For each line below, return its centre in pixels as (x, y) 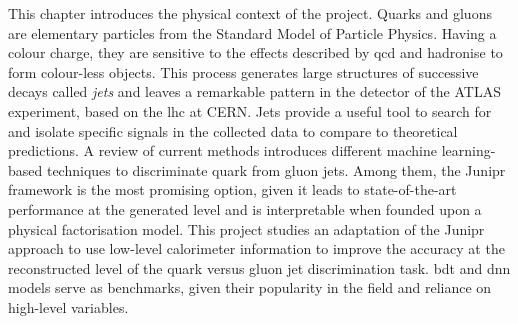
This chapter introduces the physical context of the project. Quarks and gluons (250, 13)
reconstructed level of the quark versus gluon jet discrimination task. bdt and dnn (259, 267)
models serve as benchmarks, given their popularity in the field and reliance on (250, 287)
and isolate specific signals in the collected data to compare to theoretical (233, 130)
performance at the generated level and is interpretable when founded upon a (245, 208)
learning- (468, 150)
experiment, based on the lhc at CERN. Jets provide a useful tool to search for (250, 110)
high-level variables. (68, 306)
